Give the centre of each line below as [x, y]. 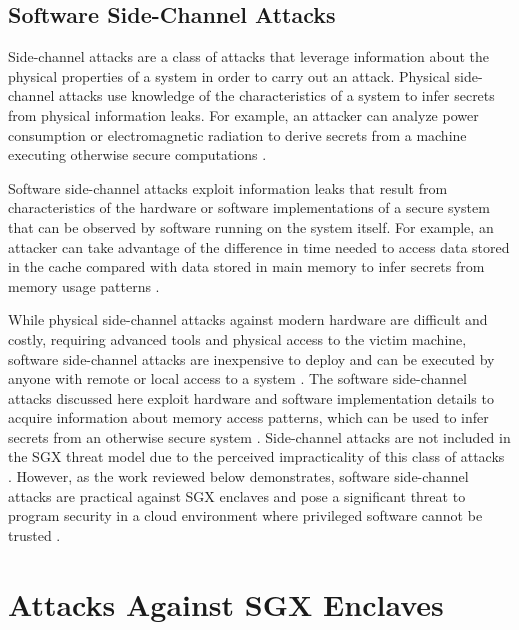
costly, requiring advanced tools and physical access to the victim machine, [237, 338]
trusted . [34, 534]
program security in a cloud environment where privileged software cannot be [245, 515]
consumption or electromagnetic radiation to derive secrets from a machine [237, 134]
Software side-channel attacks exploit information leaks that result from [228, 187]
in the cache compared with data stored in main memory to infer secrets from [246, 266]
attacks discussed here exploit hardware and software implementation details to [251, 397]
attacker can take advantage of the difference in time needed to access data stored [259, 246]
